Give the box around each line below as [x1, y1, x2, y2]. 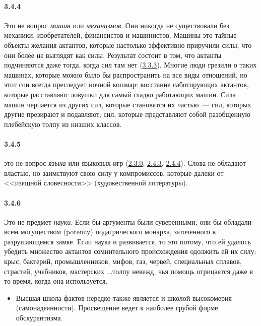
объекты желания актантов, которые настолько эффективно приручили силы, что [4, 39, 252, 50]
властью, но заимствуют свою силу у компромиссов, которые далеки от [4, 167, 224, 178]
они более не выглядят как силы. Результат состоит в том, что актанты [4, 49, 222, 60]
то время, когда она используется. [4, 276, 108, 286]
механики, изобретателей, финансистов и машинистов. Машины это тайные [4, 30, 237, 40]
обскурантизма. [16, 312, 63, 323]
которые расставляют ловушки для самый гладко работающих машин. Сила [4, 89, 236, 99]
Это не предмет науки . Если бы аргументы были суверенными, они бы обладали [4, 216, 252, 227]
